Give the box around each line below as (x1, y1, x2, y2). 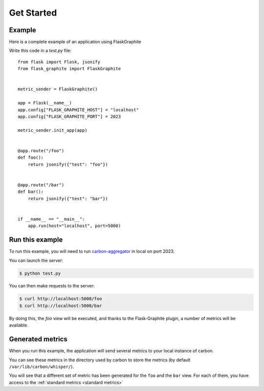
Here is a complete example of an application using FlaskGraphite (9, 39, 142, 45)
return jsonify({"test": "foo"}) (27, 162, 109, 167)
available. (9, 322, 29, 328)
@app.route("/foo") (18, 148, 65, 153)
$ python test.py (19, 270, 61, 276)
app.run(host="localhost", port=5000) (27, 223, 121, 229)
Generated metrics (9, 335, 68, 344)
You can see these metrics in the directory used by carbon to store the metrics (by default (9, 357, 191, 363)
